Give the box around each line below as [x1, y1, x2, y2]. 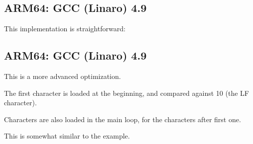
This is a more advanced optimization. [4, 71, 121, 81]
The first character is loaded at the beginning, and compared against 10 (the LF [4, 87, 249, 98]
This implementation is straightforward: [4, 23, 126, 34]
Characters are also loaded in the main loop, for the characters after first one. [4, 114, 241, 124]
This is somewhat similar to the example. [4, 131, 130, 141]
